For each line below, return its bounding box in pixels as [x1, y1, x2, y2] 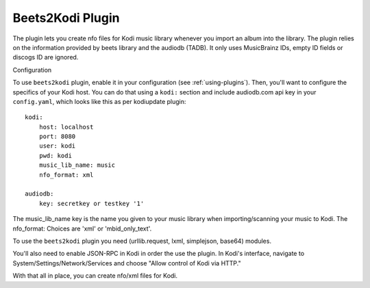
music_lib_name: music [38, 161, 116, 169]
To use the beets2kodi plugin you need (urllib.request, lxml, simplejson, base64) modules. [12, 237, 272, 245]
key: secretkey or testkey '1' [38, 199, 145, 207]
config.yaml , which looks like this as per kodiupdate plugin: [12, 97, 186, 105]
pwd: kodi [38, 151, 72, 159]
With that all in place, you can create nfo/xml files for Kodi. [12, 272, 178, 280]
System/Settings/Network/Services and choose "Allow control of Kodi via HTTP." [12, 259, 241, 267]
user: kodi [38, 142, 76, 150]
